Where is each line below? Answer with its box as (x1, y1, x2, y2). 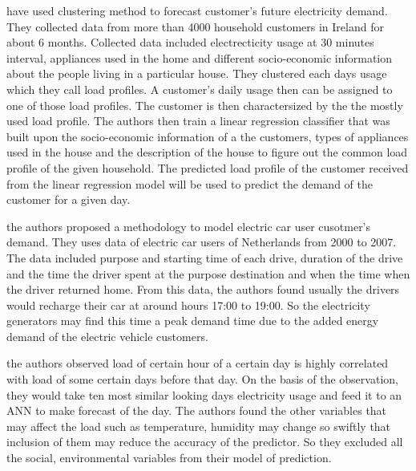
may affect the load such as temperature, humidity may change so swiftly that (6, 417, 391, 434)
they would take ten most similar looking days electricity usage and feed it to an (6, 386, 402, 403)
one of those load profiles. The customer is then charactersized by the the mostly (6, 96, 403, 113)
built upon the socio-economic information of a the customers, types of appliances (6, 128, 409, 144)
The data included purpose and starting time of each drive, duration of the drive (6, 249, 403, 266)
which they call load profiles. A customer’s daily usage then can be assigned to (6, 80, 393, 97)
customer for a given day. (6, 191, 131, 208)
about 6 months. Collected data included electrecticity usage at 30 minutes (6, 34, 374, 51)
